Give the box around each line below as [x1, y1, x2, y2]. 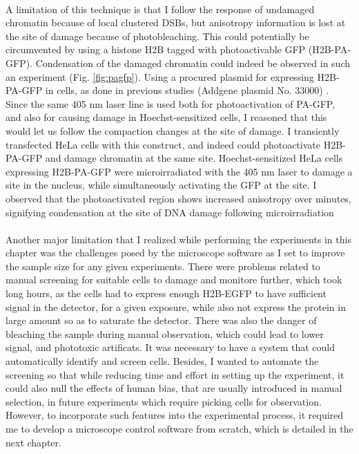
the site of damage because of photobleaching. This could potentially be [6, 28, 309, 43]
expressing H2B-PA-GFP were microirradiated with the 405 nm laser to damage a [6, 164, 353, 178]
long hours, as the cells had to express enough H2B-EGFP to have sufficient [6, 286, 327, 301]
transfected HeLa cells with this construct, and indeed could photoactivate [6, 137, 320, 151]
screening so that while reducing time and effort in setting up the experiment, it [6, 367, 345, 381]
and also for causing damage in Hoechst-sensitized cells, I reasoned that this [6, 110, 327, 124]
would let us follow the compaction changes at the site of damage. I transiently [6, 123, 340, 138]
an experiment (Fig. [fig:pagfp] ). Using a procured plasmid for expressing [6, 69, 314, 84]
